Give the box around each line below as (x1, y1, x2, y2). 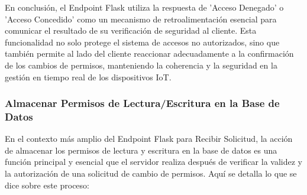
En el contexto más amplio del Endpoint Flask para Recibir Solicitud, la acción (5, 132, 293, 145)
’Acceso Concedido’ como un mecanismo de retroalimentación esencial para (5, 12, 277, 25)
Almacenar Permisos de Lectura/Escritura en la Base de (5, 96, 280, 110)
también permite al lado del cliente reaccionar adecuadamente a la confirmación (5, 47, 294, 60)
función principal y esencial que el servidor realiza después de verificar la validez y (5, 155, 302, 168)
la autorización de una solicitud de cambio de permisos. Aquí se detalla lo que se (5, 167, 297, 180)
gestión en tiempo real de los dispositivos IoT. (5, 70, 172, 83)
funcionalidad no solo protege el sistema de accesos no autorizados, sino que (5, 35, 280, 48)
